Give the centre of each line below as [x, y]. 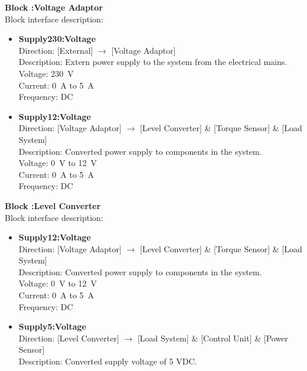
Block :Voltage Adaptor [54, 7]
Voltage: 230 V [46, 73]
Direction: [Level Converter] [69, 338]
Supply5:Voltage [52, 326]
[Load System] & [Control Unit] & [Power [213, 338]
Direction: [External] [56, 50]
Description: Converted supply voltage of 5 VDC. [108, 361]
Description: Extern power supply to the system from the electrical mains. [153, 62]
